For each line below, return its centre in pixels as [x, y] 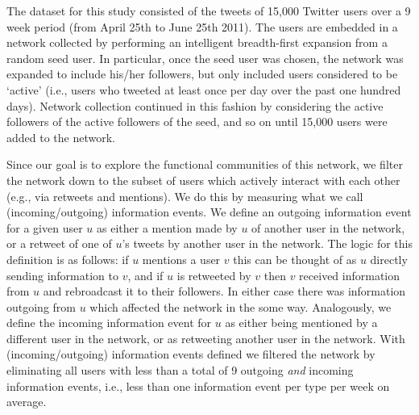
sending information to [62, 275]
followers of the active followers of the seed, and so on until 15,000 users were [197, 122]
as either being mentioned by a [301, 323]
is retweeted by [214, 275]
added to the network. [61, 137]
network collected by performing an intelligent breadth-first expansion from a [197, 42]
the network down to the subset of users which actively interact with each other [203, 180]
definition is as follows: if [68, 259]
